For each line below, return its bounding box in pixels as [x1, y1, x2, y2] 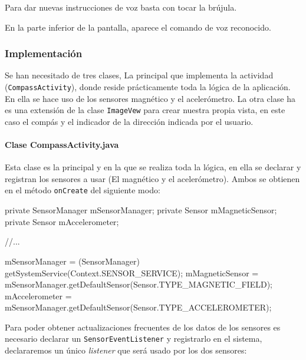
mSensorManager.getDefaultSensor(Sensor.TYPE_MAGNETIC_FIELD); [5, 278, 272, 290]
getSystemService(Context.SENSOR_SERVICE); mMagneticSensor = [5, 266, 259, 279]
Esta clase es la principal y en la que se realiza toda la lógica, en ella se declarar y [5, 161, 301, 173]
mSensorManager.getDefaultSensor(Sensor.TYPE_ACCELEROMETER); [5, 301, 272, 313]
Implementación [5, 46, 83, 61]
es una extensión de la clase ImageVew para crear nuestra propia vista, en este [5, 104, 285, 116]
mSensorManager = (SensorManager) [5, 255, 140, 267]
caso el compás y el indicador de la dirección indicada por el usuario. [5, 115, 254, 127]
